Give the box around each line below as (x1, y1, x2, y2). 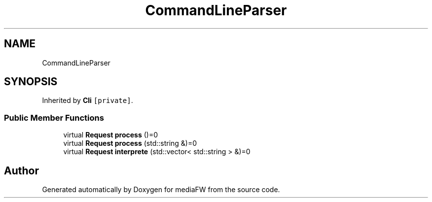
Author (4, 164, 39, 177)
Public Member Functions (4, 112, 104, 123)
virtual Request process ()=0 (63, 131, 158, 139)
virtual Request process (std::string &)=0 (63, 139, 197, 148)
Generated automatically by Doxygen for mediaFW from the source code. (42, 185, 280, 194)
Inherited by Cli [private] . (42, 96, 133, 105)
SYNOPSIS (4, 75, 58, 88)
